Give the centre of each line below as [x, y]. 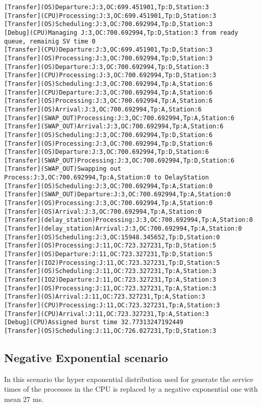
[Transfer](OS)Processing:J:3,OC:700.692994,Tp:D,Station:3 [109, 58]
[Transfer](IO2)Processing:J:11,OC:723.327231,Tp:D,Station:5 [112, 263]
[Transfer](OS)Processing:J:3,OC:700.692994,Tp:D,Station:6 [109, 143]
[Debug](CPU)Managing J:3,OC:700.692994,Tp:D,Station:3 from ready [121, 32]
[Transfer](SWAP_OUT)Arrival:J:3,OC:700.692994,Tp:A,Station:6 [114, 127]
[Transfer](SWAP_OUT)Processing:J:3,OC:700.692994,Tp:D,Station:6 [120, 160]
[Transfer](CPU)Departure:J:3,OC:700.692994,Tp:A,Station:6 [109, 92]
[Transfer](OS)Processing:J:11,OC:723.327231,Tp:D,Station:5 [110, 246]
